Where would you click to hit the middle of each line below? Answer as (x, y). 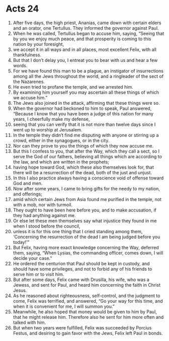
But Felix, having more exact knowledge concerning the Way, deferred (86, 247)
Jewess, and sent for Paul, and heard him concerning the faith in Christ (87, 285)
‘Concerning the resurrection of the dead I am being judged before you (87, 237)
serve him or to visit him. (38, 274)
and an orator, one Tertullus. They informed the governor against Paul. (86, 28)
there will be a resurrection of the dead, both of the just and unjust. (82, 172)
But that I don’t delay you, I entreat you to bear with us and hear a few (85, 60)
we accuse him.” (30, 97)
